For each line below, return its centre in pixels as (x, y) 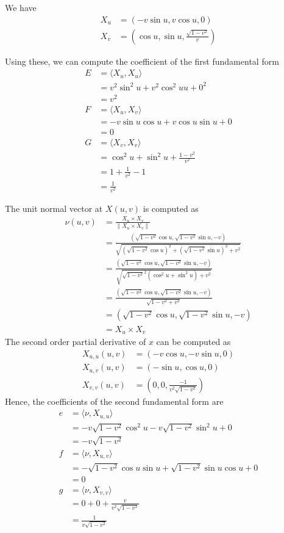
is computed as (171, 208)
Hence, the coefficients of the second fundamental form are (114, 401)
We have (21, 7)
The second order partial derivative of (76, 341)
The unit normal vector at (54, 208)
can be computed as (193, 341)
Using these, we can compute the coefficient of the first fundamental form (142, 61)
